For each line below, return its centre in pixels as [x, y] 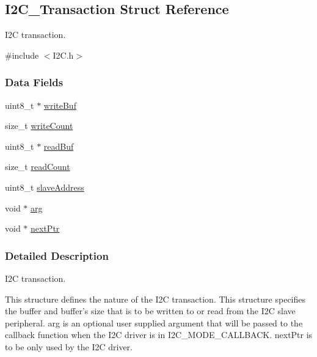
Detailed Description [57, 255]
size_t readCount [38, 167]
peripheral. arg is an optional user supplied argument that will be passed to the [154, 322]
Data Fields [34, 82]
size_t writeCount [39, 126]
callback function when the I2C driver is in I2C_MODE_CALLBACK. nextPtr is [159, 335]
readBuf [59, 146]
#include [22, 55]
